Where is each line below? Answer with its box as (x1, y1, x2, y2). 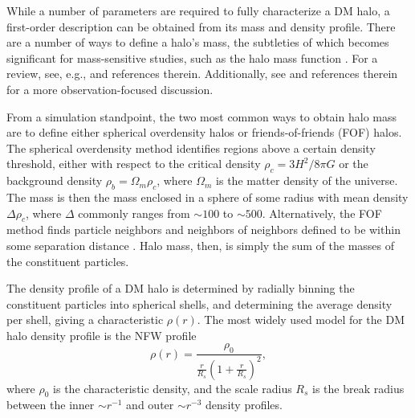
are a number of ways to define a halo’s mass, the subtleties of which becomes (6, 34, 389, 51)
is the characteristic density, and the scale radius (53, 379, 292, 396)
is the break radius (312, 379, 405, 396)
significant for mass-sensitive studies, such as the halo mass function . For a (6, 49, 378, 66)
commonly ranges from (78, 204, 190, 221)
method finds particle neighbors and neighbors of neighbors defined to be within (6, 221, 401, 238)
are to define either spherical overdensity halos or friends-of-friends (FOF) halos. (6, 124, 402, 141)
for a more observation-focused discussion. (6, 80, 214, 97)
